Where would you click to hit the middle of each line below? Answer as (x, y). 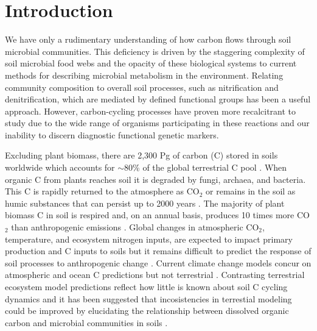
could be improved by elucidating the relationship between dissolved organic (147, 311)
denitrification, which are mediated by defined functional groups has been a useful (158, 99)
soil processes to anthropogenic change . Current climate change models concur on (158, 262)
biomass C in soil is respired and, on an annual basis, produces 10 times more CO (157, 215)
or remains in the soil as (251, 191)
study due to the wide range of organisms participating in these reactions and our (157, 123)
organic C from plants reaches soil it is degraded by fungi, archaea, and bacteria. (155, 179)
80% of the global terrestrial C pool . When (206, 167)
